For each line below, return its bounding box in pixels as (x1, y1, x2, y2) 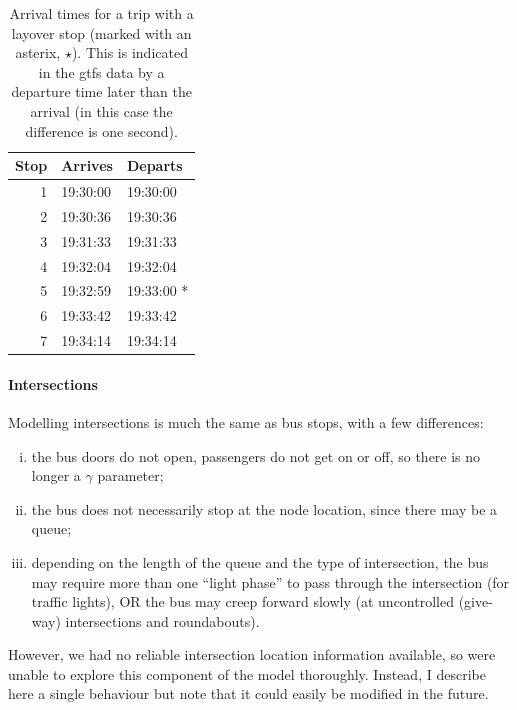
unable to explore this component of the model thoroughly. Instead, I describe (8, 663, 486, 684)
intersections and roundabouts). (65, 610, 260, 631)
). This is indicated (71, 42, 188, 63)
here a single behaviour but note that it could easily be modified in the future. (8, 683, 489, 704)
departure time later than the (11, 81, 192, 102)
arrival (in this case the (30, 100, 173, 121)
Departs (126, 155, 183, 176)
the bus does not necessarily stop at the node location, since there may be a (31, 498, 498, 519)
